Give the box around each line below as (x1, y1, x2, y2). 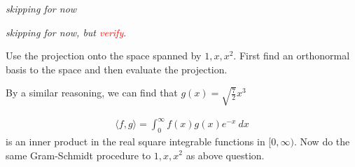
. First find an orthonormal (233, 48, 350, 63)
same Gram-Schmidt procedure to (6, 147, 151, 162)
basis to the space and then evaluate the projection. (6, 61, 228, 76)
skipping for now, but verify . (6, 24, 127, 39)
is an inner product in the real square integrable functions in (6, 133, 265, 148)
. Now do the (293, 133, 350, 148)
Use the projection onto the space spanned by (6, 48, 202, 63)
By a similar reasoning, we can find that (6, 85, 178, 100)
